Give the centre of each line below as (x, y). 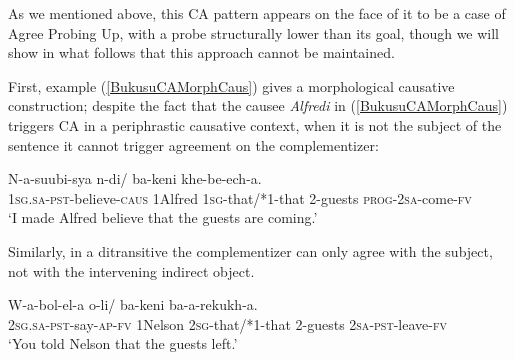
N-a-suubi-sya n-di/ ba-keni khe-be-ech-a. (135, 178)
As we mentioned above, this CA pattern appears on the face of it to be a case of (257, 13)
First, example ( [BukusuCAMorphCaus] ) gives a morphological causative (231, 85)
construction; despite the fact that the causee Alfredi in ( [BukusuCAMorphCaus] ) (258, 105)
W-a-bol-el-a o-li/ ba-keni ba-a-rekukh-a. (133, 304)
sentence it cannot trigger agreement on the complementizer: (193, 144)
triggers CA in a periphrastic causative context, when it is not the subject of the (255, 124)
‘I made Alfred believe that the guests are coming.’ (163, 217)
